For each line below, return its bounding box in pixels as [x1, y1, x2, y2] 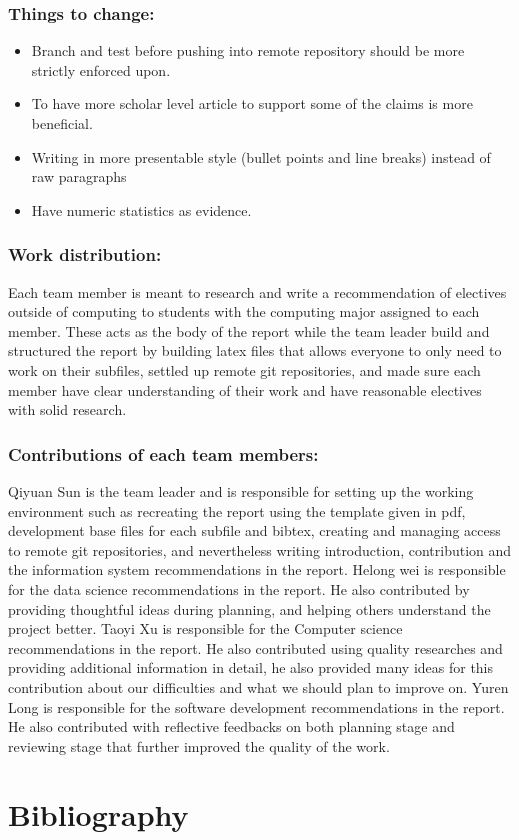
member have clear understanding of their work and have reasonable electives [8, 379, 482, 400]
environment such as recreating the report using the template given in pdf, [8, 500, 466, 521]
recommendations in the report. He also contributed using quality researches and [8, 637, 503, 658]
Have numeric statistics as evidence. [31, 199, 252, 220]
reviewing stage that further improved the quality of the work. [8, 735, 390, 756]
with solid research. [8, 399, 127, 420]
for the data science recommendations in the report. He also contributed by [8, 578, 470, 599]
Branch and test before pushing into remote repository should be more [31, 40, 465, 61]
